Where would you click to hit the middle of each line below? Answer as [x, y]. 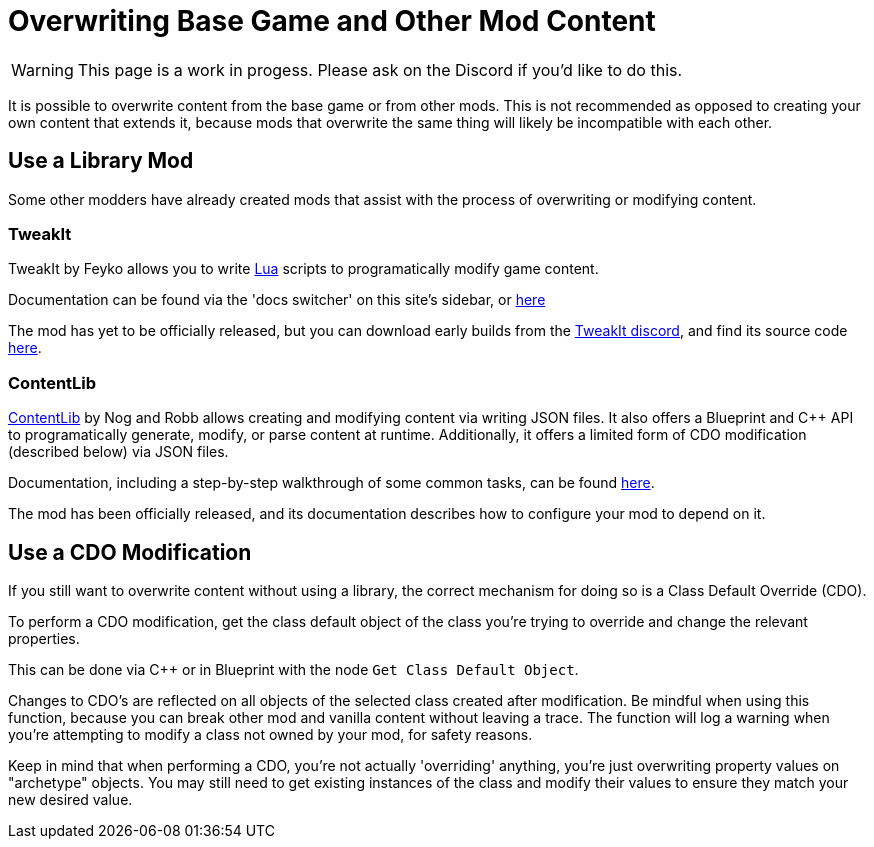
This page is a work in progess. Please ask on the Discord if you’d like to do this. [380, 69]
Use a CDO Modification [130, 552]
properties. [44, 638]
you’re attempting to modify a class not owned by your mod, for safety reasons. [270, 734]
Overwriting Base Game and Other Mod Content [332, 21]
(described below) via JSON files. [118, 452]
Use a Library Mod [101, 161]
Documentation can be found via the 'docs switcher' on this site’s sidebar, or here [277, 300]
